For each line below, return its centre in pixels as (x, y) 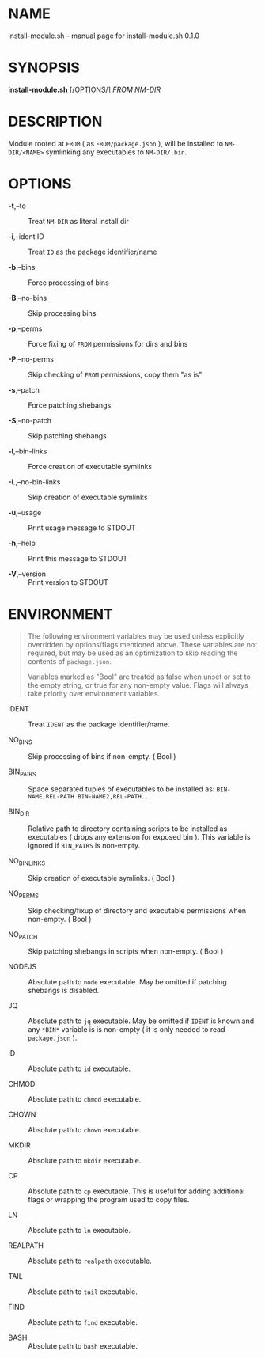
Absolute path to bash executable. (83, 1346)
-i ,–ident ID (26, 236)
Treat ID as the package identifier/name (93, 252)
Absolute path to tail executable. (83, 1292)
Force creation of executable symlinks (90, 466)
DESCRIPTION (55, 121)
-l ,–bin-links (28, 451)
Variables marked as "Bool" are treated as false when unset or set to (139, 677)
